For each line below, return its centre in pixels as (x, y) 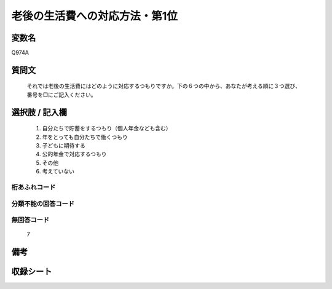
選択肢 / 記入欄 (39, 112)
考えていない (58, 172)
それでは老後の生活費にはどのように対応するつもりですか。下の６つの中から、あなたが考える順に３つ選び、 (164, 86)
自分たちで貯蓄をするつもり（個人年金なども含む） (107, 129)
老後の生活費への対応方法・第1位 (95, 16)
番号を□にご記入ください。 (61, 95)
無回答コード (30, 220)
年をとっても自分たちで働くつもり (85, 137)
